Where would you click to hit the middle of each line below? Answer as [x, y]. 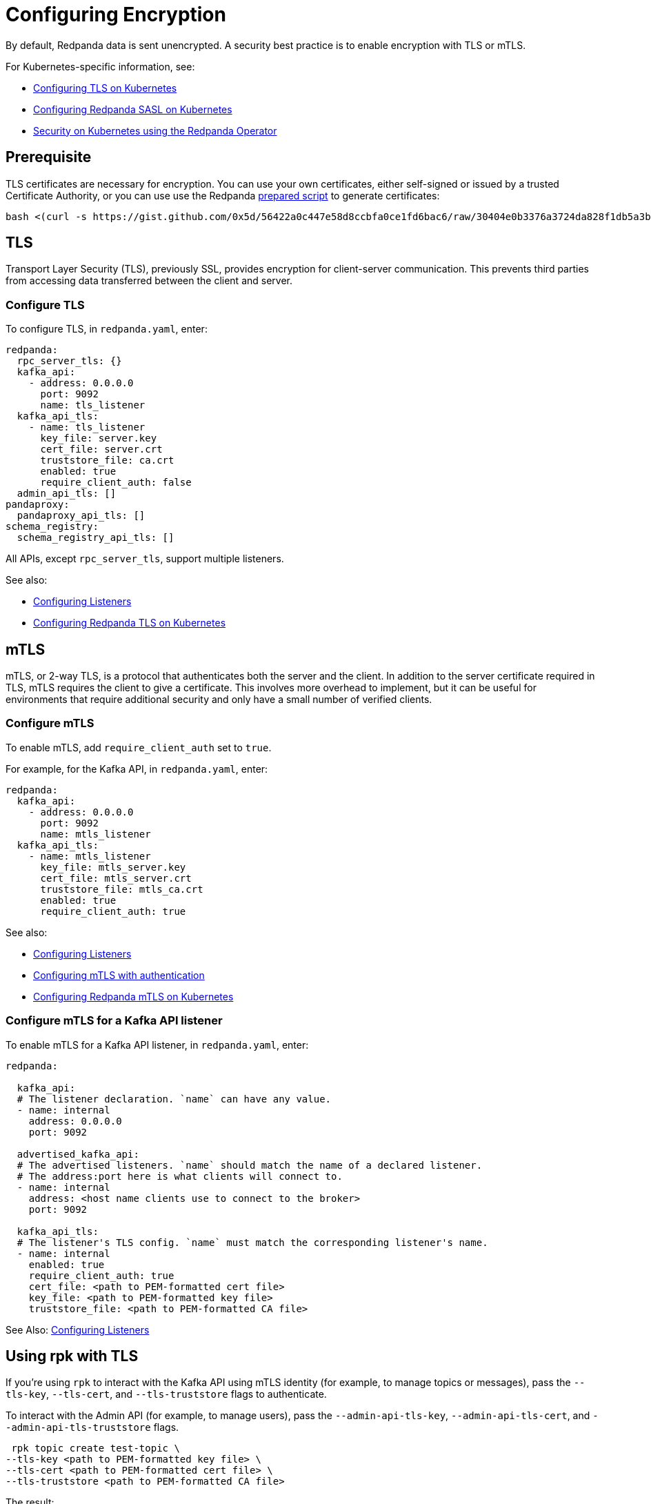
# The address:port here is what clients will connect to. [180, 1176]
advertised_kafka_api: [78, 1154]
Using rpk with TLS [72, 1356]
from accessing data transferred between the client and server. [149, 281]
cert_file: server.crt [101, 449]
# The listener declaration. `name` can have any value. [174, 1099]
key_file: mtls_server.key [113, 867]
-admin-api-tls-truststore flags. [92, 1427]
